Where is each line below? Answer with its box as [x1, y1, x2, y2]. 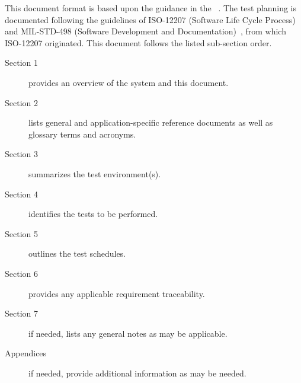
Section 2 [5, 96, 38, 108]
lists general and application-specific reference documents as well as [28, 116, 273, 129]
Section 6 [5, 267, 38, 279]
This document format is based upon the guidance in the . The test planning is [5, 2, 296, 14]
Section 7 [5, 307, 38, 320]
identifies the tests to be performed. [28, 208, 158, 220]
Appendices [5, 347, 47, 359]
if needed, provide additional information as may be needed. [28, 366, 246, 379]
